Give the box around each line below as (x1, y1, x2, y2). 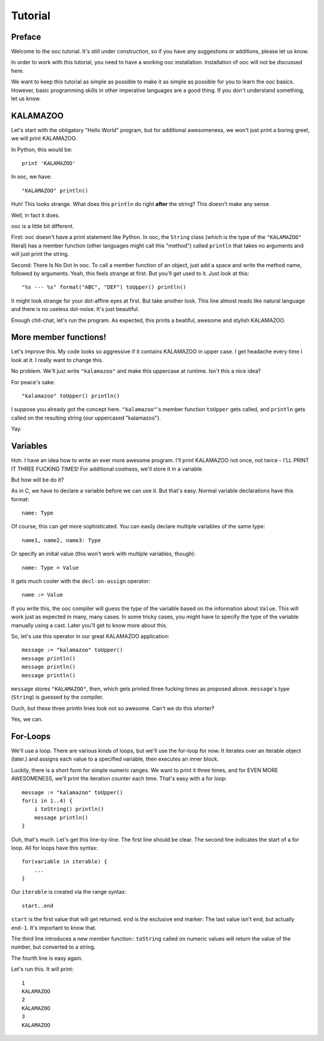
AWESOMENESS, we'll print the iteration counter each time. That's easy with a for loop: (11, 775, 227, 782)
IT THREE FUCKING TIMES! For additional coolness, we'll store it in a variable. (11, 465, 203, 472)
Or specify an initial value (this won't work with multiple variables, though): (11, 550, 196, 558)
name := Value (22, 591, 63, 599)
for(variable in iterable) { (22, 858, 107, 865)
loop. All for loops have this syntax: (11, 844, 98, 851)
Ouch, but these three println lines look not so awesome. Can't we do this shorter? (11, 704, 215, 711)
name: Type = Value (22, 564, 79, 571)
